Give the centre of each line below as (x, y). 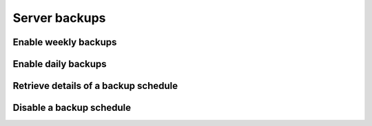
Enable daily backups (60, 64)
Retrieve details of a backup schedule (95, 86)
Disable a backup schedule (72, 108)
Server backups (59, 18)
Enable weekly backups (65, 42)
